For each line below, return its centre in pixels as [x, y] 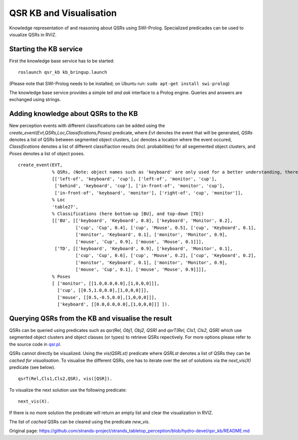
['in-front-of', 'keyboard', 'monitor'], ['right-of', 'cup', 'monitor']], [149, 193]
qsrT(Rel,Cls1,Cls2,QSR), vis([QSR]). [65, 379]
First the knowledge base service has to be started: [62, 61]
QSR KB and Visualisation [63, 13]
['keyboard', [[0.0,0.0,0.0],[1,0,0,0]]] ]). [113, 304]
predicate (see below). [32, 367]
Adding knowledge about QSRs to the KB [74, 114]
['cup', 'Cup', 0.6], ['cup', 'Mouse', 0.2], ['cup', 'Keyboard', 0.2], [166, 256]
